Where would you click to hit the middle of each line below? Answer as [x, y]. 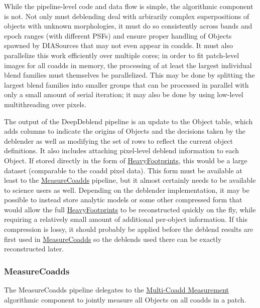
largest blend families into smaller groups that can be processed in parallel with [126, 84]
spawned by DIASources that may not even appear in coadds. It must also [119, 45]
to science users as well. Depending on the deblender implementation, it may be [127, 190]
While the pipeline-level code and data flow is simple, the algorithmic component [129, 6]
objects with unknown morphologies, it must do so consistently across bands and [128, 26]
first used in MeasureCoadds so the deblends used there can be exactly [113, 239]
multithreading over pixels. [45, 104]
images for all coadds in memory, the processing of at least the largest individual [128, 65]
